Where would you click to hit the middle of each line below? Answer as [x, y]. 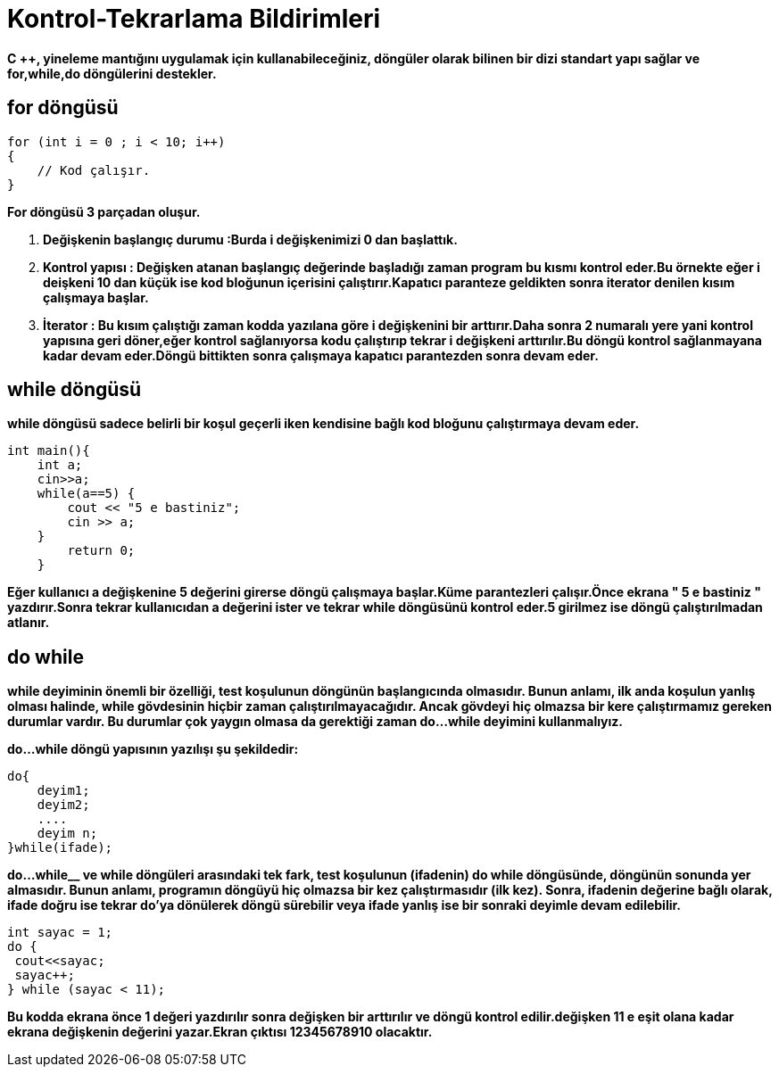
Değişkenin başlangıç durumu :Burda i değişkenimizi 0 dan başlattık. [250, 239]
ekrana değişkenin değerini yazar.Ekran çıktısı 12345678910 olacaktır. [220, 1032]
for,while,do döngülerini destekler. [112, 73]
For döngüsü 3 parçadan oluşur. [104, 211]
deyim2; [63, 805]
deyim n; [67, 834]
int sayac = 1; [60, 933]
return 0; [101, 551]
